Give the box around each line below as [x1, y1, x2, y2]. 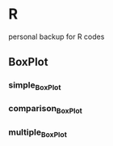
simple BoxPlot [8, 79, 61, 92]
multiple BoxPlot [8, 127, 67, 139]
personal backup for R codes [8, 32, 105, 41]
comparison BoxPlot [8, 103, 83, 116]
